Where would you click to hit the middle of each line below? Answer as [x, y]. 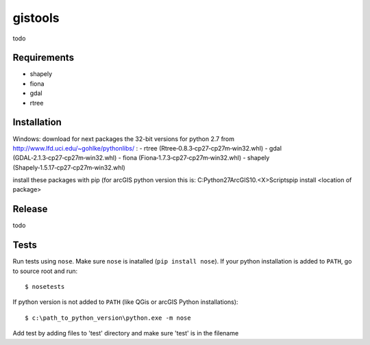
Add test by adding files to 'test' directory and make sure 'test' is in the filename [126, 333]
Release [30, 209]
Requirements [44, 58]
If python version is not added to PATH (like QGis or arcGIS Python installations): [125, 302]
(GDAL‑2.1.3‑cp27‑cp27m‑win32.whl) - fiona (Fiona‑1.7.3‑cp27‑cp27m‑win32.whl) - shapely [141, 158]
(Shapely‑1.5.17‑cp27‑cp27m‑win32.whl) [69, 167]
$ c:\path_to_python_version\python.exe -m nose [108, 318]
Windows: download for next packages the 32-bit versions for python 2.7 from [124, 139]
